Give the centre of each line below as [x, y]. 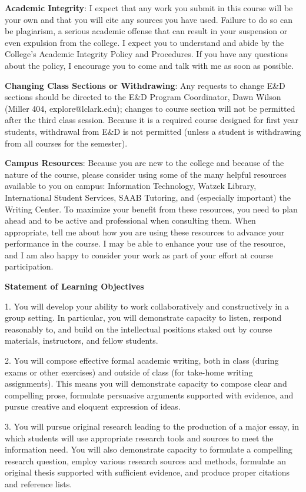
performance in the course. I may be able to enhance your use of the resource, [145, 243]
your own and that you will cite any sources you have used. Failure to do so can [149, 19]
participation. [29, 266]
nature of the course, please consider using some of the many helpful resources [146, 174]
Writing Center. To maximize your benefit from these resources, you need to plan [151, 209]
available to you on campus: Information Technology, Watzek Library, [131, 186]
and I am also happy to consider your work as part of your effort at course [139, 255]
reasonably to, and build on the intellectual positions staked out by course [139, 329]
